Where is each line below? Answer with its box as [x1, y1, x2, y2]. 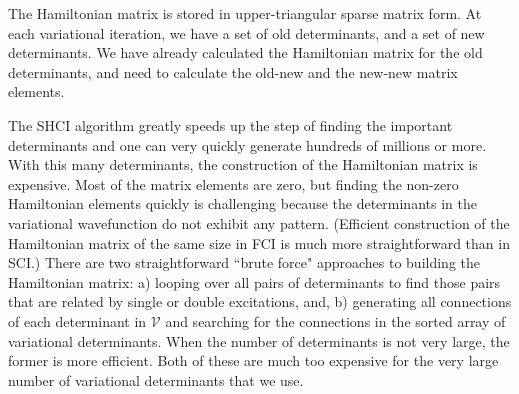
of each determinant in [8, 310, 147, 331]
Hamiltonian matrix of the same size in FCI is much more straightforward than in [8, 232, 510, 253]
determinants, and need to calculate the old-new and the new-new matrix [8, 61, 458, 82]
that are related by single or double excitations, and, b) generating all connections [8, 291, 512, 312]
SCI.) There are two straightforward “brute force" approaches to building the [8, 252, 480, 273]
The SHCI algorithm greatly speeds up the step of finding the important [8, 114, 453, 135]
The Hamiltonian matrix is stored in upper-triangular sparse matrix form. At [8, 3, 482, 23]
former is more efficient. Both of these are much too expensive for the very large [8, 350, 499, 371]
